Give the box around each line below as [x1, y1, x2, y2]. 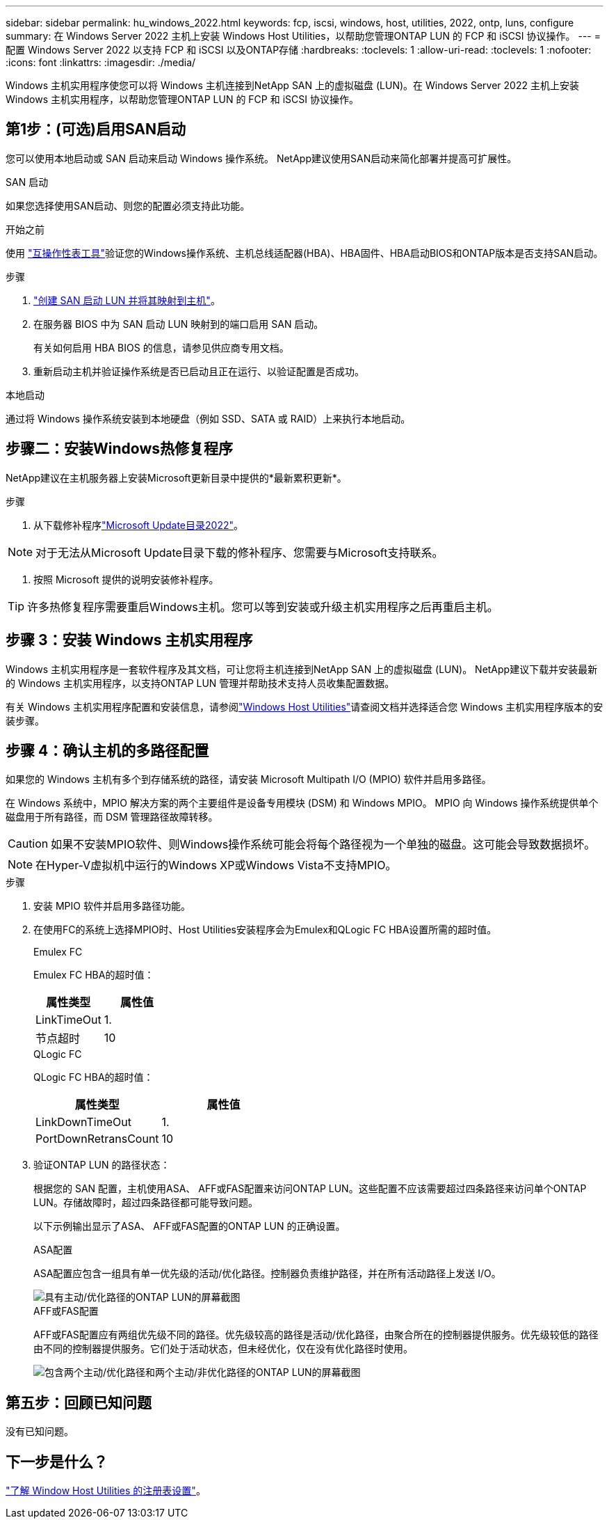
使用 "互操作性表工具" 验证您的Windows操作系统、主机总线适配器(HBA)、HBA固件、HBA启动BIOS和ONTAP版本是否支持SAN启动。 [6, 246, 603, 259]
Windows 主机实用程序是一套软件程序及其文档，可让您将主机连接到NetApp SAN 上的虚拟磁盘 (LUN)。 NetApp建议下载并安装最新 [6, 663, 598, 675]
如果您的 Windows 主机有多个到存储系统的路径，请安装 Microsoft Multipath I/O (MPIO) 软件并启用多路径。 [6, 773, 492, 786]
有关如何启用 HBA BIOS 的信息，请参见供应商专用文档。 [33, 341, 289, 354]
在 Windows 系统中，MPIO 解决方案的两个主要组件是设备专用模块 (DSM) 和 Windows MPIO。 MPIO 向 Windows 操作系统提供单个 [6, 797, 599, 809]
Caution [8, 837, 49, 851]
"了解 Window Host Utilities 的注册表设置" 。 [6, 1485, 206, 1497]
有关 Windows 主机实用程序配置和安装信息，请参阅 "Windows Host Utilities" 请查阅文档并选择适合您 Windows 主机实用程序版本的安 [6, 700, 603, 713]
